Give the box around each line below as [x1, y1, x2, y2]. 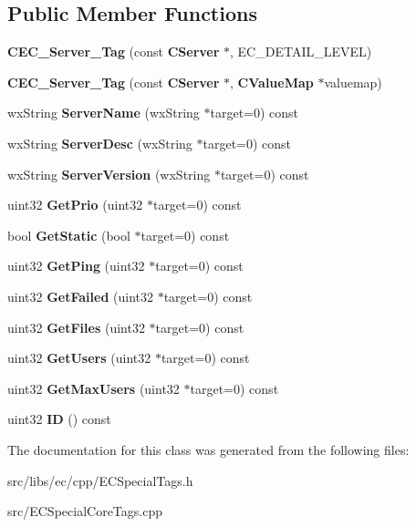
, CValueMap [230, 72, 314, 91]
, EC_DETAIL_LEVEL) [230, 42, 372, 61]
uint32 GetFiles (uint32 [7, 317, 145, 336]
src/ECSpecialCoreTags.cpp [7, 501, 162, 521]
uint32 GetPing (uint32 [7, 256, 145, 275]
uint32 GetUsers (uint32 [7, 348, 151, 367]
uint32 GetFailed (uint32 [7, 286, 153, 305]
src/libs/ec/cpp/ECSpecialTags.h [7, 470, 193, 490]
